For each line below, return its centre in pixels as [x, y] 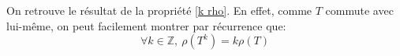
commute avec [359, 10]
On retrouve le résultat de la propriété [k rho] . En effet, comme [159, 10]
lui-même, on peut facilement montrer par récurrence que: [146, 25]
